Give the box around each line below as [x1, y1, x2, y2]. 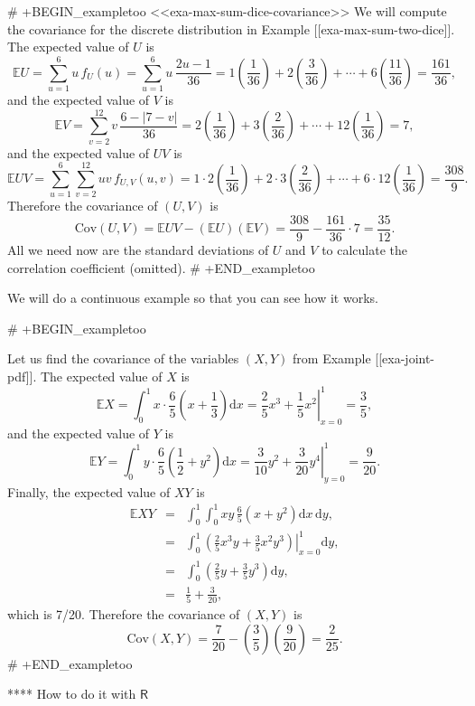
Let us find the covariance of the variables [7, 349, 239, 368]
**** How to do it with [7, 684, 136, 703]
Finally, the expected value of [7, 482, 171, 501]
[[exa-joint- [375, 349, 435, 368]
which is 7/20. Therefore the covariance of [7, 605, 240, 624]
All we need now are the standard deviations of [7, 240, 269, 259]
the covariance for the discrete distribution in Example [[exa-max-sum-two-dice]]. [7, 19, 455, 38]
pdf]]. [7, 366, 37, 385]
